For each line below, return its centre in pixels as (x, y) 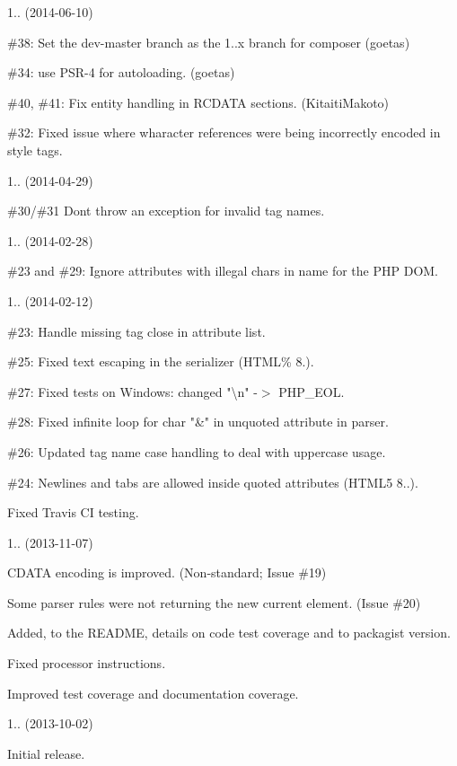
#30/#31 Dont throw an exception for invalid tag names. (166, 211)
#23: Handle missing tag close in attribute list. (136, 331)
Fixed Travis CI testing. (73, 512)
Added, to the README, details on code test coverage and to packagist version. (229, 633)
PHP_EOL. (312, 391)
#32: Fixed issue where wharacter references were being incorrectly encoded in (224, 132)
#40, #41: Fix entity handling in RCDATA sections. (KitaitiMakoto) (198, 102)
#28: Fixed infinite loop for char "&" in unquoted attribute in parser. (198, 422)
